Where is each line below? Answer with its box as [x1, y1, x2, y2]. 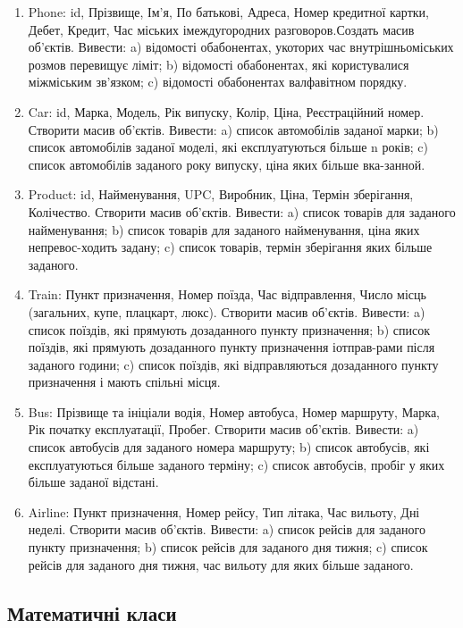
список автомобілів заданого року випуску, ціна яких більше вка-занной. [28, 155, 425, 173]
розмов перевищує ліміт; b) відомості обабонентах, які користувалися [28, 54, 409, 73]
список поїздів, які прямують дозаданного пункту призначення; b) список [28, 320, 430, 339]
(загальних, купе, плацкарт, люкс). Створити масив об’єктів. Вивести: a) [28, 302, 425, 321]
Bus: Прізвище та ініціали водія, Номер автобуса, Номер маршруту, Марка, [28, 402, 440, 421]
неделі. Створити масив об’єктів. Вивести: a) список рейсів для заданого [28, 520, 425, 539]
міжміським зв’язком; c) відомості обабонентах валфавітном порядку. [28, 72, 408, 91]
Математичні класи [7, 599, 177, 626]
